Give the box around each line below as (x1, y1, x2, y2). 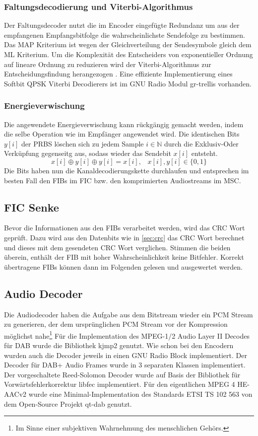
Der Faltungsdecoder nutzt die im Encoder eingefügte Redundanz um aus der (4, 20, 240, 30)
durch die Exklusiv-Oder (164, 138, 239, 148)
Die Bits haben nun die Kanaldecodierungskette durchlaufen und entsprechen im (4, 165, 249, 175)
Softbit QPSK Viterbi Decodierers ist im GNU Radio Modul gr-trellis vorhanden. (4, 78, 252, 88)
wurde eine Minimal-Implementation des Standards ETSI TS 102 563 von (28, 388, 253, 399)
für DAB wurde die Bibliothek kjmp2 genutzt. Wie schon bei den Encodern (4, 340, 234, 350)
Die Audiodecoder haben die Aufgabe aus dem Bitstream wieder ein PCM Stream (4, 309, 253, 319)
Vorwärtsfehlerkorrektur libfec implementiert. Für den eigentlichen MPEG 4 (4, 379, 235, 389)
